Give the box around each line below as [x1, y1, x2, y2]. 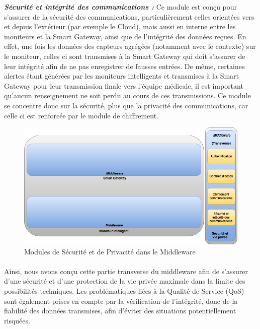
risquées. [4, 315, 30, 325]
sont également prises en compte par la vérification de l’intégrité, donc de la [4, 295, 238, 306]
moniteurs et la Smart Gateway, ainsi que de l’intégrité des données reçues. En [4, 31, 246, 41]
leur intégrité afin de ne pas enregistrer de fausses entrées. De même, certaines [4, 60, 245, 71]
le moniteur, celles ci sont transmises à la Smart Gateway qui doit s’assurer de [4, 50, 245, 61]
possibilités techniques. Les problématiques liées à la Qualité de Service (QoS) [4, 286, 244, 296]
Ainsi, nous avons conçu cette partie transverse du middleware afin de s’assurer [4, 266, 248, 276]
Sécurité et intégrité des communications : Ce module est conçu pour [4, 2, 237, 12]
